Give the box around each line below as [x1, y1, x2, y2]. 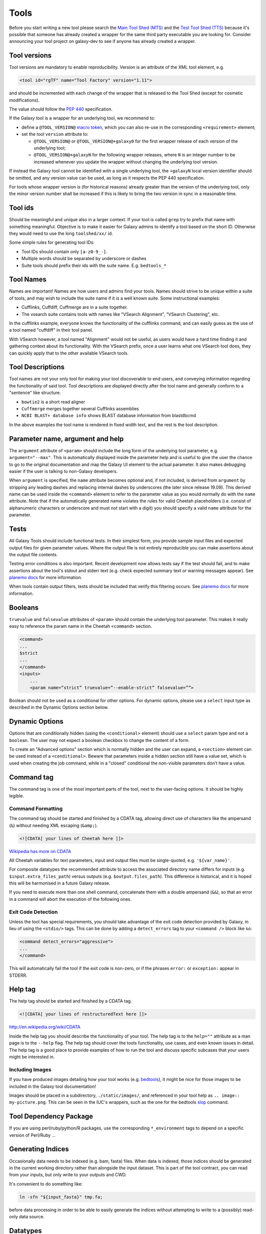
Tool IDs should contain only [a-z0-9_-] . [21, 248, 108, 254]
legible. [9, 793, 24, 799]
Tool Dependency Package [9, 1112, 93, 1120]
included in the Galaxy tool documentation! [9, 1083, 96, 1089]
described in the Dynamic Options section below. [9, 704, 109, 710]
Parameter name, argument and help [9, 434, 124, 443]
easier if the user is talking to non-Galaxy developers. [9, 468, 118, 474]
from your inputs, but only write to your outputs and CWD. [9, 1172, 127, 1178]
